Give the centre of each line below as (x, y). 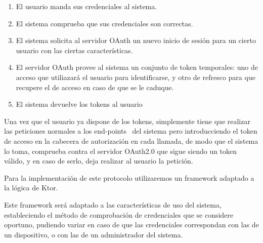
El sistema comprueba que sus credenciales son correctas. (104, 23)
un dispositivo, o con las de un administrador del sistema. (94, 234)
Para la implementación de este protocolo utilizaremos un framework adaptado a (129, 177)
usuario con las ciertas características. (74, 50)
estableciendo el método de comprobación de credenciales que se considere (119, 214)
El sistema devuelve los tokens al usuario (79, 104)
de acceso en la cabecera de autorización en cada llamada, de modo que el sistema (131, 140)
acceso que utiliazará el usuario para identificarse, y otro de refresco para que (136, 77)
